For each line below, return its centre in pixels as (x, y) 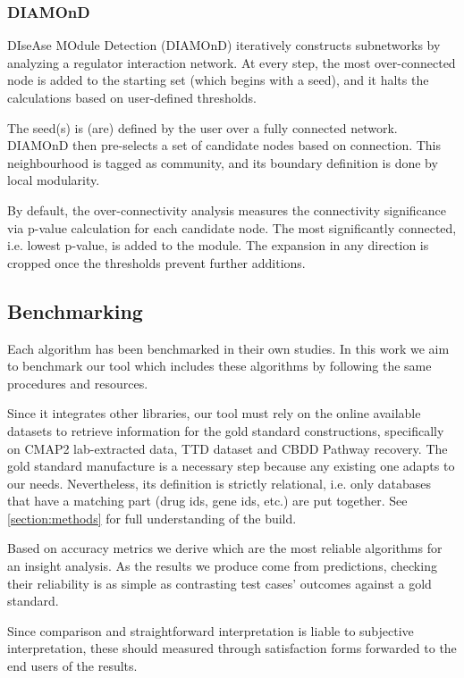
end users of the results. (72, 666)
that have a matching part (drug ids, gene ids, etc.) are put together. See (207, 501)
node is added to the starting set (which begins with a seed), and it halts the (218, 80)
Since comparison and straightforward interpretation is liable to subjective (211, 630)
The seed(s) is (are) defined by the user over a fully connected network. (202, 127)
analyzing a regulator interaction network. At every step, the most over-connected (232, 62)
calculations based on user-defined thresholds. (132, 97)
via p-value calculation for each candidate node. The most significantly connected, (232, 227)
